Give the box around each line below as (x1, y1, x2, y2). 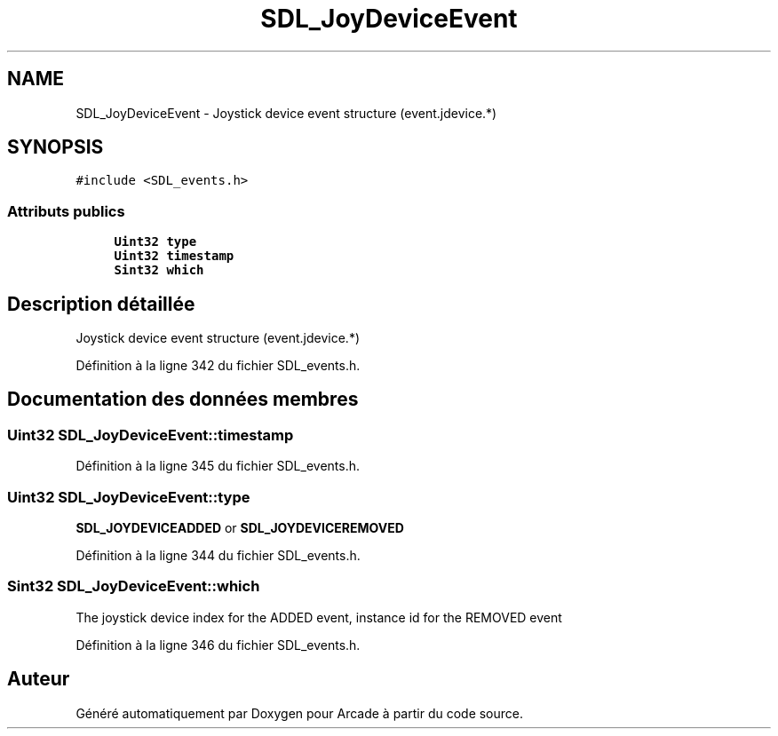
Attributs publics (7, 202, 125, 220)
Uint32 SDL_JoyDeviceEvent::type (7, 487, 250, 506)
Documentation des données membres (7, 388, 359, 411)
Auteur (7, 668, 70, 691)
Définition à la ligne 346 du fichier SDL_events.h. (75, 637, 361, 653)
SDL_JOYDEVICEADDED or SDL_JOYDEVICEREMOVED (75, 520, 404, 535)
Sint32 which (114, 263, 204, 278)
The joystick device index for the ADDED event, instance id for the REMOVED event (75, 609, 562, 625)
